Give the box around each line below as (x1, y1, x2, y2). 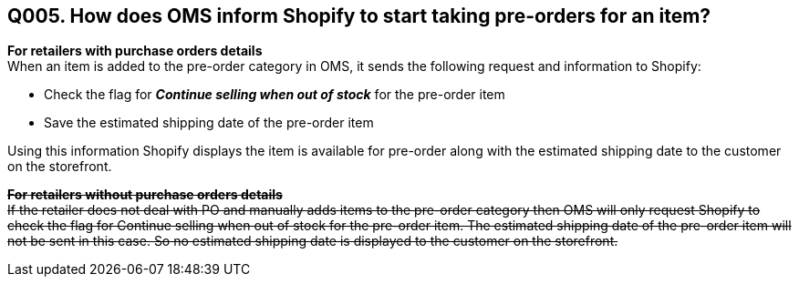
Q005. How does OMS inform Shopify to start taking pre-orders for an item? (7, 5, 711, 27)
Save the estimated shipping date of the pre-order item (44, 115, 374, 131)
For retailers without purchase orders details (7, 187, 283, 203)
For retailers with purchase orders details (7, 43, 263, 59)
